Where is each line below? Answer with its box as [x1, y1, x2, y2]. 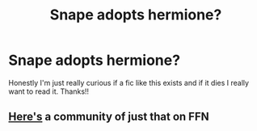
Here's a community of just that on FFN [8, 110, 210, 124]
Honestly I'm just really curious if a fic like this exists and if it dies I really [8, 78, 249, 87]
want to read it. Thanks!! [8, 87, 90, 96]
